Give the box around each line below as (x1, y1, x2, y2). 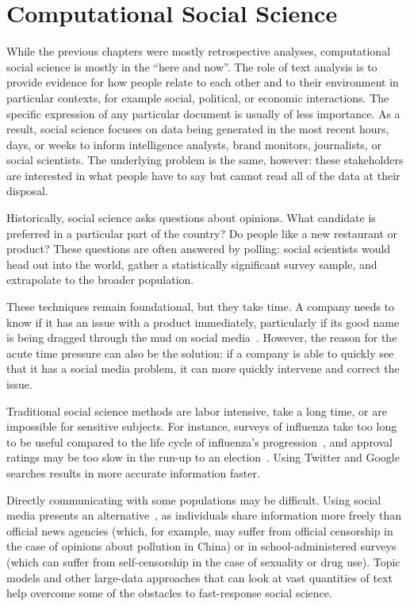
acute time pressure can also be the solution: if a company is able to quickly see (6, 344, 394, 361)
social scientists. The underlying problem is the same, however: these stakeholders (6, 151, 404, 168)
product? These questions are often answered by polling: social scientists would (6, 240, 391, 257)
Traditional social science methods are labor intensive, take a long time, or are (6, 402, 387, 419)
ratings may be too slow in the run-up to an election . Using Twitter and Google (6, 449, 400, 466)
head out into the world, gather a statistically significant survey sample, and (6, 255, 377, 272)
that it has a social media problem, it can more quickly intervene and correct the (6, 360, 400, 377)
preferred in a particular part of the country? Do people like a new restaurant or (6, 224, 398, 241)
